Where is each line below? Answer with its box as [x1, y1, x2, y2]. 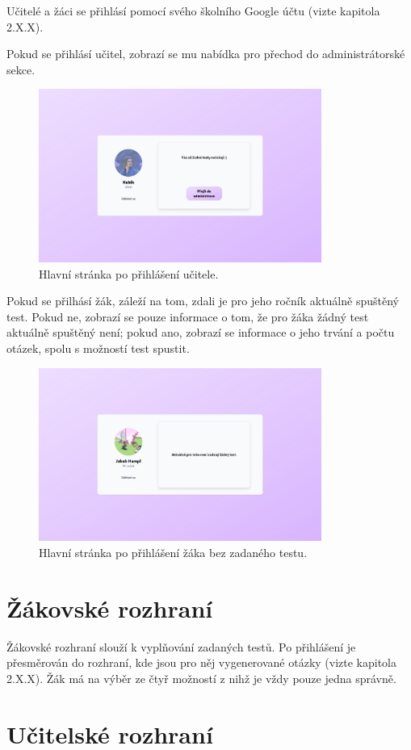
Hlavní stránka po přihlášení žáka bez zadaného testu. [39, 543, 308, 560]
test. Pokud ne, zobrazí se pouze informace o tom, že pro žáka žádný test [6, 308, 369, 325]
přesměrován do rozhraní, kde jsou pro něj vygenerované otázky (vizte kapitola [6, 654, 397, 671]
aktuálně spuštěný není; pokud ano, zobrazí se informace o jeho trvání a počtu [6, 324, 395, 341]
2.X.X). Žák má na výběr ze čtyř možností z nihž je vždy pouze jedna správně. [6, 669, 396, 686]
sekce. [6, 61, 36, 78]
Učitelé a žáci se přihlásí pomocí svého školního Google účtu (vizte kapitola [6, 2, 380, 19]
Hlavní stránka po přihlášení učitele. [39, 265, 219, 282]
